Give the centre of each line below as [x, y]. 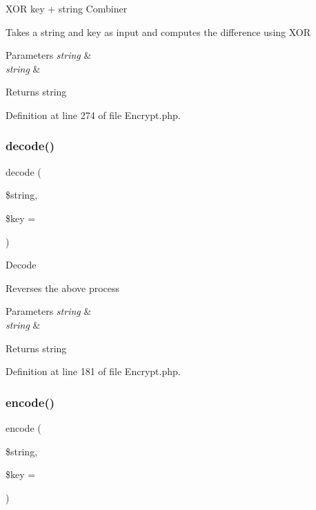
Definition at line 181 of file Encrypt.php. [93, 371]
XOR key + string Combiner [67, 8]
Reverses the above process [63, 288]
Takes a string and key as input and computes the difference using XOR [158, 31]
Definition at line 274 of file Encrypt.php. [93, 115]
